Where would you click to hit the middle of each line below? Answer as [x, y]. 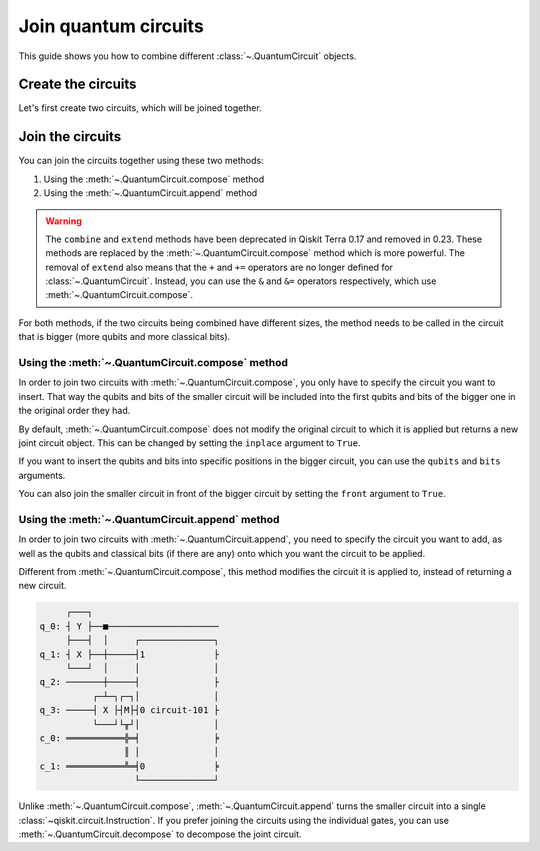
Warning [63, 221]
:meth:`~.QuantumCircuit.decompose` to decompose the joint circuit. [160, 834]
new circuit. [42, 586]
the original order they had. [74, 411]
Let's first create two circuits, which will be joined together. [140, 108]
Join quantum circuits [111, 26]
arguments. [42, 475]
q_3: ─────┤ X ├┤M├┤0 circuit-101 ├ [129, 710]
